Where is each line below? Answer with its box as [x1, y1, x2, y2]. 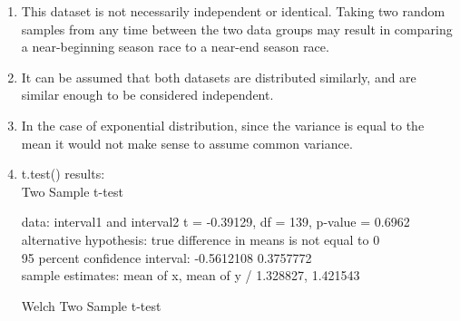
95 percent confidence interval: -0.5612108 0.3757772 [21, 248, 312, 267]
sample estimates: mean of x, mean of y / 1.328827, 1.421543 [21, 266, 360, 285]
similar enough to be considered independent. [21, 85, 274, 104]
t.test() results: [21, 164, 105, 183]
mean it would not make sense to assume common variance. [21, 133, 353, 152]
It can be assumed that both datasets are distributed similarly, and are [21, 67, 416, 86]
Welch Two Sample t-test [21, 296, 161, 315]
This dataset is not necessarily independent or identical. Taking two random [21, 2, 445, 20]
